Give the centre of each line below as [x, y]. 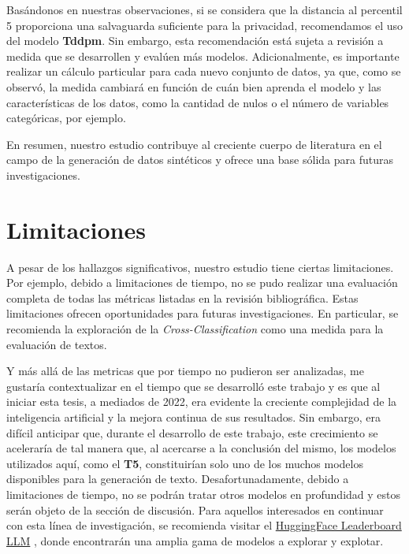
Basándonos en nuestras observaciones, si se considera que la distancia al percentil [204, 9]
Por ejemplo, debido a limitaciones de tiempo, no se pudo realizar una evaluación [202, 283]
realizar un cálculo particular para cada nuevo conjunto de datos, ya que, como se [204, 71]
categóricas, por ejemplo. [66, 118]
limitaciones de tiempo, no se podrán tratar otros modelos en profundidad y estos [204, 494]
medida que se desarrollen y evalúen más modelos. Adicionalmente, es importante [203, 56]
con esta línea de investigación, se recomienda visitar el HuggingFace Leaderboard [204, 525]
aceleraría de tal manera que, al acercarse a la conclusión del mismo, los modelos [201, 448]
